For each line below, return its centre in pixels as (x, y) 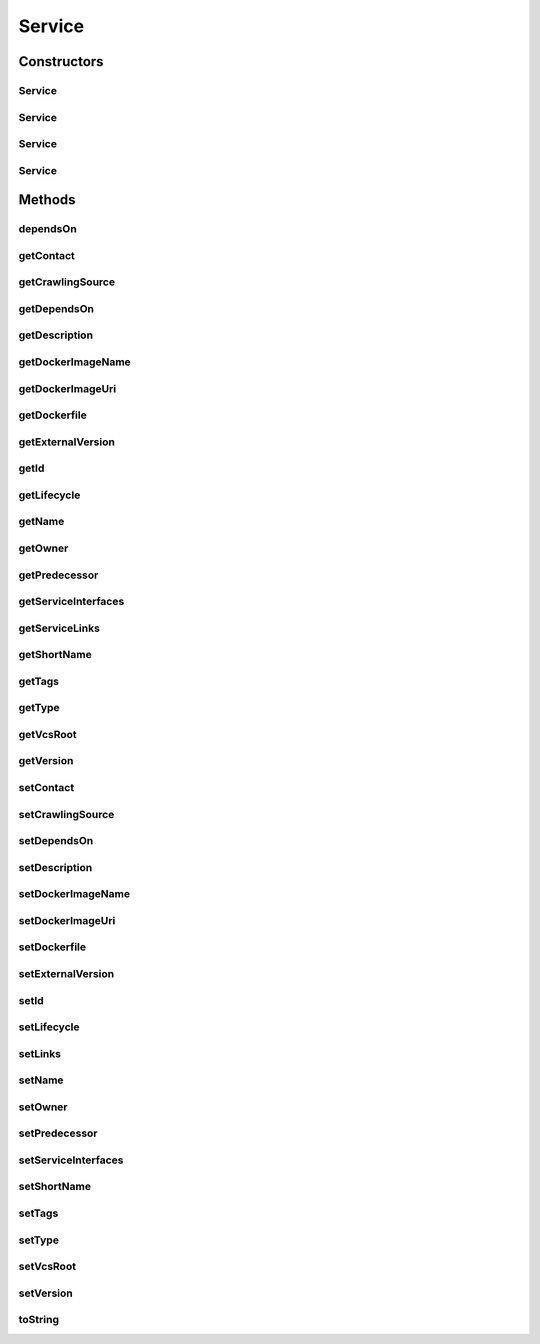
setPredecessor (58, 1133)
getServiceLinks (59, 628)
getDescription (56, 335)
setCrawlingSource (66, 814)
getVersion (46, 761)
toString (39, 1320)
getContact (46, 255)
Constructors (61, 61)
